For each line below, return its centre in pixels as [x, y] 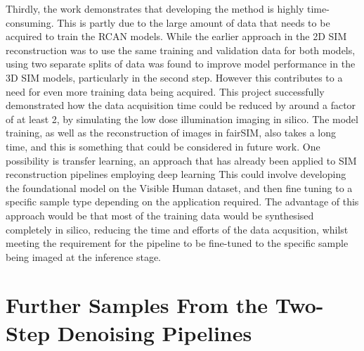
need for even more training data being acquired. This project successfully [165, 91]
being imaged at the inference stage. [83, 256]
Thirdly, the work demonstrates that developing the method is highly [155, 8]
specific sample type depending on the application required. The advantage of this [182, 202]
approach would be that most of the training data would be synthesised [160, 215]
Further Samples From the [137, 305]
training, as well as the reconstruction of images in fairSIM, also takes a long [171, 133]
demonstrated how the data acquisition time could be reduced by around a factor [181, 105]
